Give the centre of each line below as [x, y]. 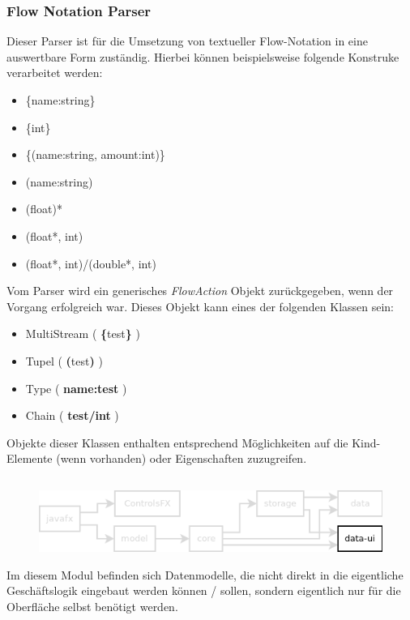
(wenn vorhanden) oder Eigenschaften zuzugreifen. [182, 458]
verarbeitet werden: [55, 73]
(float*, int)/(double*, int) [91, 263]
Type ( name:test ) [76, 388]
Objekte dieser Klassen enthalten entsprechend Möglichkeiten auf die [177, 442]
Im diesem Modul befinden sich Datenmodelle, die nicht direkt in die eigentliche [205, 574]
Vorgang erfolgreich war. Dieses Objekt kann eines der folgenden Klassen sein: [201, 306]
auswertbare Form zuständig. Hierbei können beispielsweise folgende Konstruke [203, 56]
